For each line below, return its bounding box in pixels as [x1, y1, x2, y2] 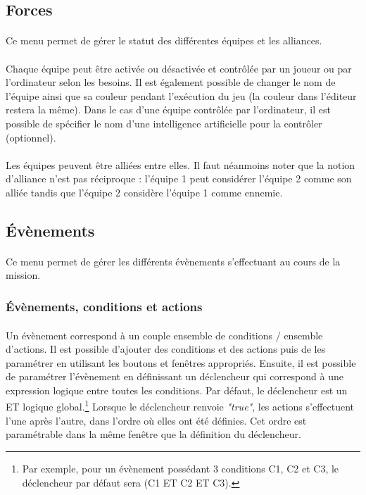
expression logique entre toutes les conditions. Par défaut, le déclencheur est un [6, 382, 348, 397]
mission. [6, 268, 41, 282]
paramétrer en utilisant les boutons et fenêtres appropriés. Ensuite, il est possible [6, 355, 356, 370]
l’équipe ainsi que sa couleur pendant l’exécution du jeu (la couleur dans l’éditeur [6, 88, 357, 103]
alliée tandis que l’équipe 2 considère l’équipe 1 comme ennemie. [6, 184, 283, 199]
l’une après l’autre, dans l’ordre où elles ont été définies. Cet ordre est [6, 413, 307, 427]
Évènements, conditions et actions [6, 297, 203, 315]
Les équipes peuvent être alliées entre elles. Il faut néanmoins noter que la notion [6, 157, 355, 172]
